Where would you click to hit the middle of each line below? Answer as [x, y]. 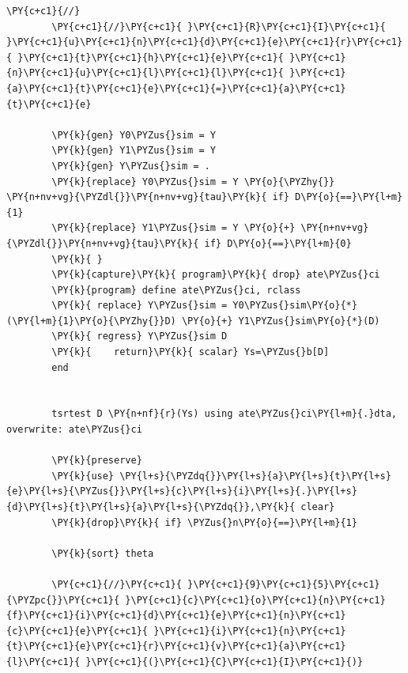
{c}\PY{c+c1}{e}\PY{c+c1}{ [77, 631]
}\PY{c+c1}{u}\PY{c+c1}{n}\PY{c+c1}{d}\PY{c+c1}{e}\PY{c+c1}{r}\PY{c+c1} [205, 42]
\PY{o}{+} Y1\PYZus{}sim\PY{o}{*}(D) [281, 321]
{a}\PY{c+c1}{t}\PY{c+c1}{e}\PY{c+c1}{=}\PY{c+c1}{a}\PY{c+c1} [176, 88]
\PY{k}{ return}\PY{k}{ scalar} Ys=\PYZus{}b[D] [191, 352]
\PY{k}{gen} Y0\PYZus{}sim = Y [134, 135]
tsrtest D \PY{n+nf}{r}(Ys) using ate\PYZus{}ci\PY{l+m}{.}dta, [224, 414]
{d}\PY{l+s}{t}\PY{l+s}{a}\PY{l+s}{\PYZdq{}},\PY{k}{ [151, 507]
